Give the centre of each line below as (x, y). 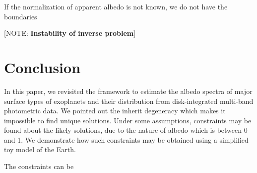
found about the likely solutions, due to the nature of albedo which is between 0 (126, 130)
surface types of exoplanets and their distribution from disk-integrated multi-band (129, 101)
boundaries (21, 16)
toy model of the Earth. (40, 149)
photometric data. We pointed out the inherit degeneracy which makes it (115, 111)
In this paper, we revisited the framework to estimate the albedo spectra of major (128, 91)
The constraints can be (39, 166)
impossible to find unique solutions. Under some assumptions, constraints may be (128, 120)
